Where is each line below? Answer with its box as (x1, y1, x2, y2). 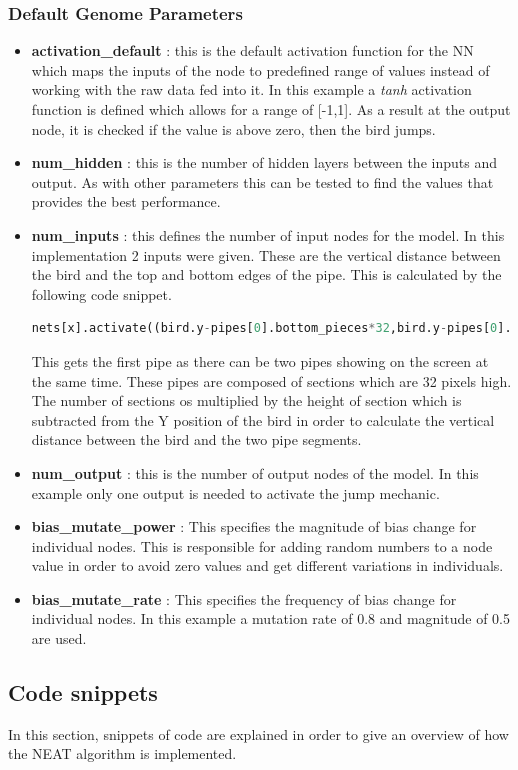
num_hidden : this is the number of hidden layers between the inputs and (31, 152, 497, 173)
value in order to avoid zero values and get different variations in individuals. (31, 555, 504, 576)
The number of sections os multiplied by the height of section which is (31, 390, 462, 411)
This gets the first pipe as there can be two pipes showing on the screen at (31, 350, 489, 371)
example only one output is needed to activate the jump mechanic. (31, 482, 440, 503)
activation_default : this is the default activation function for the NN (31, 40, 474, 61)
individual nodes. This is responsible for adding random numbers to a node (31, 535, 493, 556)
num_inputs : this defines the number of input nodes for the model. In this (31, 224, 505, 245)
